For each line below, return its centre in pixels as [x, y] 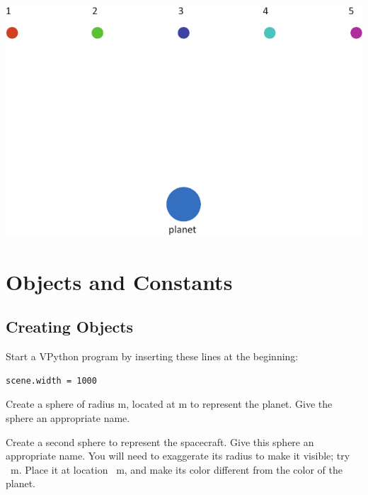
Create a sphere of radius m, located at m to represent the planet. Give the [169, 404]
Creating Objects [70, 327]
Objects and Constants [119, 281]
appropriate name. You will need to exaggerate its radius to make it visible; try [178, 456]
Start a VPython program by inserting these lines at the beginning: [152, 356]
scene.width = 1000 [51, 380]
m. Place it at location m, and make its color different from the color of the [176, 469]
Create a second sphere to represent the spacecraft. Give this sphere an [160, 441]
